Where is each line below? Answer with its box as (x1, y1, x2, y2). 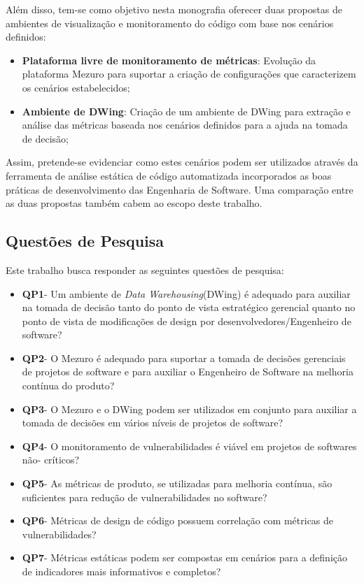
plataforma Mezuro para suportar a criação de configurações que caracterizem (22, 66, 356, 81)
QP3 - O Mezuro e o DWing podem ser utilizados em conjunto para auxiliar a (22, 401, 357, 416)
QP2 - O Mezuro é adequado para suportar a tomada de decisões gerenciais (22, 350, 346, 365)
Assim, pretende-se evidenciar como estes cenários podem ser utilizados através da (6, 154, 358, 169)
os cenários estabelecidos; (22, 80, 130, 94)
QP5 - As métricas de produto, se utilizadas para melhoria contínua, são (22, 476, 332, 491)
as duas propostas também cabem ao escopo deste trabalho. (6, 196, 262, 210)
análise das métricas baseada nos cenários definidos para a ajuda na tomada (22, 117, 348, 132)
